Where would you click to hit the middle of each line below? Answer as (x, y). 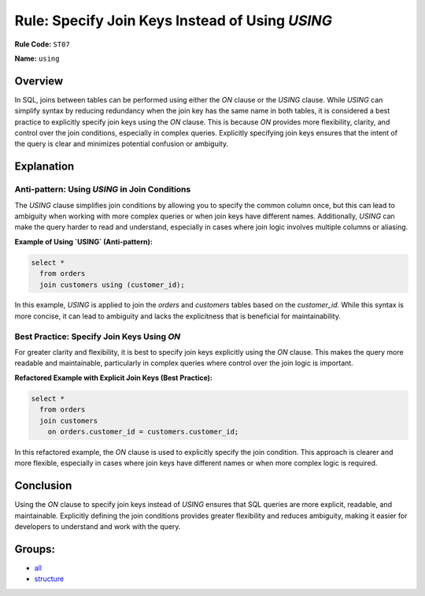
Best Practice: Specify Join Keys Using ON (98, 337)
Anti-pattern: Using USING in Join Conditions (103, 189)
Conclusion (43, 486)
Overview (39, 81)
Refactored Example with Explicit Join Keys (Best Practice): (113, 378)
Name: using (37, 58)
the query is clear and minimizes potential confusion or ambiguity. (121, 144)
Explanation (44, 167)
